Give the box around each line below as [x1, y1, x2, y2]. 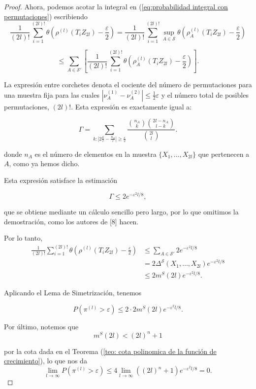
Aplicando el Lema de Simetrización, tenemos [4, 287, 142, 298]
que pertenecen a [198, 148, 250, 159]
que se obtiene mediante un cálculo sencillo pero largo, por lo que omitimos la [4, 207, 239, 217]
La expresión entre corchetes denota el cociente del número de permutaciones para [4, 79, 252, 89]
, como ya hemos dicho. [9, 158, 80, 169]
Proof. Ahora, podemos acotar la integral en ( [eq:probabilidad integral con [4, 1, 228, 11]
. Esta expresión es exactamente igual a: [71, 101, 192, 111]
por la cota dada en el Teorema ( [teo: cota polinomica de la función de [4, 346, 217, 356]
